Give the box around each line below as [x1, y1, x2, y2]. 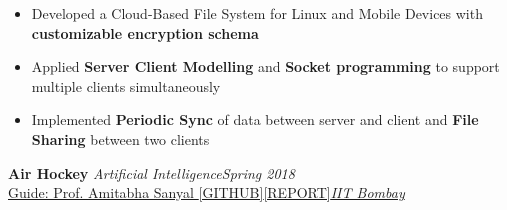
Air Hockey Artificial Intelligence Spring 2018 [8, 162, 295, 183]
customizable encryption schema [31, 22, 259, 43]
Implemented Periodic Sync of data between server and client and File [31, 109, 479, 130]
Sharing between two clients [31, 128, 210, 149]
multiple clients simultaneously [31, 75, 221, 96]
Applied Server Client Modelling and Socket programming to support [31, 56, 500, 77]
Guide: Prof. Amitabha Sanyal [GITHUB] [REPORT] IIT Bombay [8, 182, 405, 203]
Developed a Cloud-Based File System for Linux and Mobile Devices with [31, 3, 483, 23]
